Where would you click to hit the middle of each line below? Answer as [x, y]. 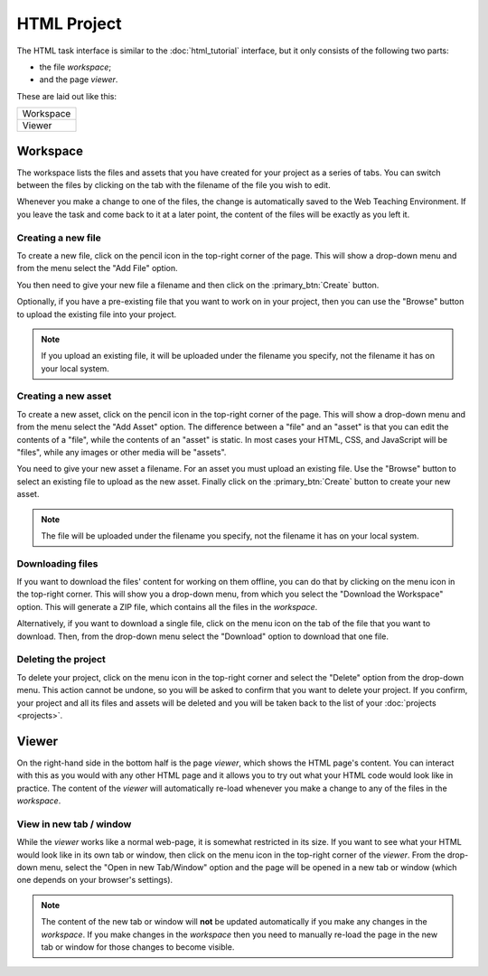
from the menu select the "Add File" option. [97, 268]
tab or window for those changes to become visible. [138, 947]
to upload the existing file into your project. [97, 314]
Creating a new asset [64, 396]
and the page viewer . [79, 80]
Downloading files [57, 563]
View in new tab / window [74, 824]
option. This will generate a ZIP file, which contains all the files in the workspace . [167, 606]
